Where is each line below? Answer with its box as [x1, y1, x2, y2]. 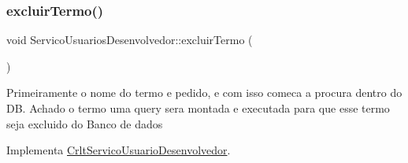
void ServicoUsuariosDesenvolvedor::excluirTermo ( [6, 31, 253, 48]
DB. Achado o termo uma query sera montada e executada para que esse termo [6, 100, 390, 116]
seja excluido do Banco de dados [6, 115, 163, 132]
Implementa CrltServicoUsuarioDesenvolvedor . [6, 142, 231, 158]
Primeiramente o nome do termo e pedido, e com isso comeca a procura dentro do [6, 84, 402, 101]
